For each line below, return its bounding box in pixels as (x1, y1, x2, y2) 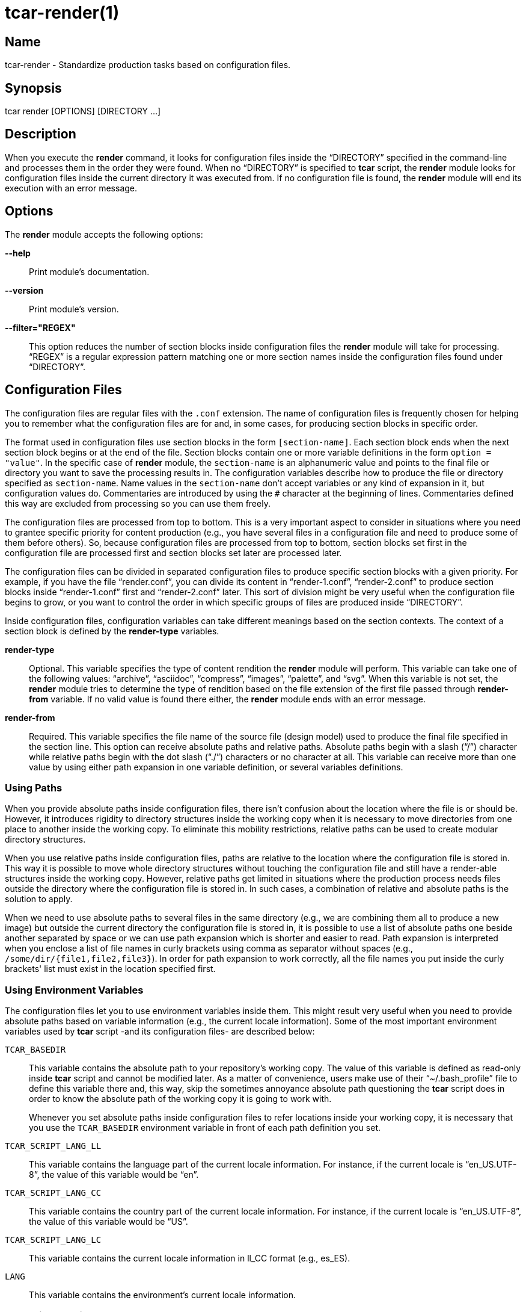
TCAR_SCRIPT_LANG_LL (5, 1141, 102, 1151)
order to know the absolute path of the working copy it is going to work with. (29, 1094, 332, 1104)
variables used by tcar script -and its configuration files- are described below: (5, 1026, 315, 1037)
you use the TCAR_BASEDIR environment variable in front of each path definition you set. (29, 1122, 381, 1133)
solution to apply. (5, 894, 73, 905)
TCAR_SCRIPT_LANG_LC (5, 1235, 102, 1245)
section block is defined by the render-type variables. (5, 625, 219, 636)
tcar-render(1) (5, 2, 120, 23)
